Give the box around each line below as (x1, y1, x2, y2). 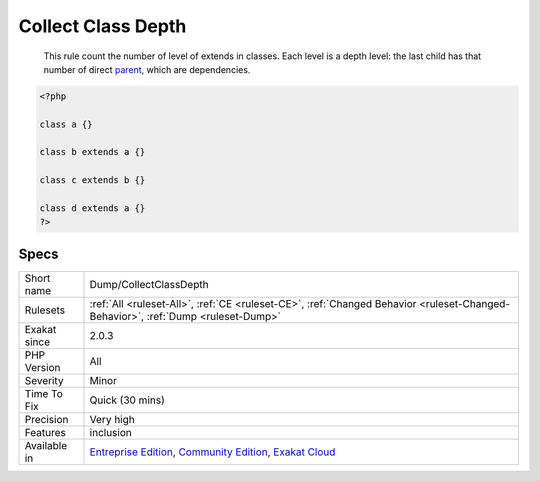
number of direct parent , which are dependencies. (43, 63, 251, 75)
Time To (24, 386, 64, 400)
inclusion (89, 425, 132, 439)
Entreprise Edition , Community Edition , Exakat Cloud (89, 445, 336, 459)
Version (24, 360, 61, 374)
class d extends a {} (39, 203, 146, 214)
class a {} (39, 118, 93, 130)
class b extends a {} (39, 146, 146, 158)
